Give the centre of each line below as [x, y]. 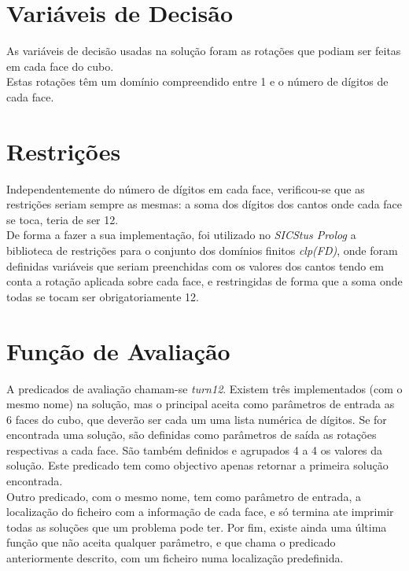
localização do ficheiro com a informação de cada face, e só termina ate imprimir [200, 512]
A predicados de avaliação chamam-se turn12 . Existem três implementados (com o [204, 388]
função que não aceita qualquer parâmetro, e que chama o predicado [171, 542]
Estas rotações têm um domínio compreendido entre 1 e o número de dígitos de [197, 81]
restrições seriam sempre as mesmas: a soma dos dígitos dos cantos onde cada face [204, 204]
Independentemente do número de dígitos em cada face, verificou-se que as [186, 188]
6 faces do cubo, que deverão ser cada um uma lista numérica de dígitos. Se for [197, 419]
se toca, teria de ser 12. [63, 219]
